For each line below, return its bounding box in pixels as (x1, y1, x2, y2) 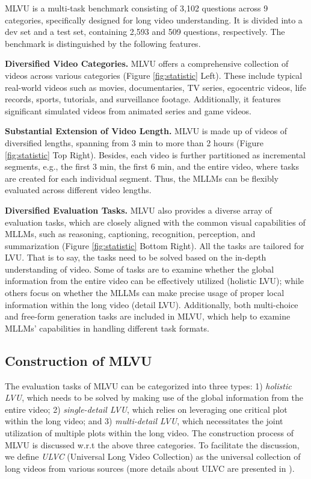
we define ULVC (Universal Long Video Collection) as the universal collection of (5, 450, 301, 463)
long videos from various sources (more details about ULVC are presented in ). (5, 462, 295, 474)
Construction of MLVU (5, 351, 152, 369)
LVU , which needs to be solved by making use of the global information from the (5, 391, 303, 404)
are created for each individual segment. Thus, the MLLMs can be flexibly (5, 172, 279, 184)
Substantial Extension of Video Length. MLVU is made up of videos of (5, 125, 288, 137)
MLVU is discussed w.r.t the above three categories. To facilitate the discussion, (5, 438, 300, 451)
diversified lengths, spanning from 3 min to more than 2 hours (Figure (5, 136, 264, 149)
